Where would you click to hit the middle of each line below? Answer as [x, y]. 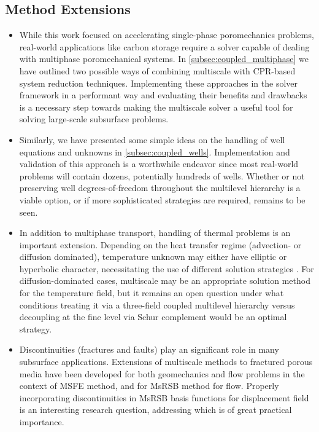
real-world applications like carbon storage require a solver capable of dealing [164, 46]
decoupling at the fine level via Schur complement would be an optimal [153, 317]
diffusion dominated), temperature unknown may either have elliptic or [153, 257]
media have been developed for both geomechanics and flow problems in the [162, 373]
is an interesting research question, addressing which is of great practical [156, 410]
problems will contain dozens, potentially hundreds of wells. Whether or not [162, 175]
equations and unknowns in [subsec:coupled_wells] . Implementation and [155, 151]
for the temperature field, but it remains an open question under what [152, 293]
